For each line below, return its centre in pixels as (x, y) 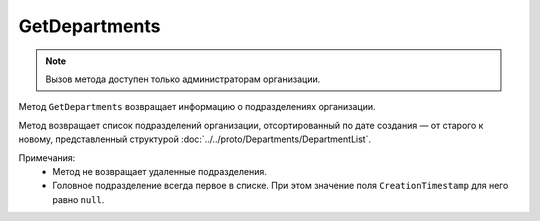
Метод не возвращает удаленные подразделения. (159, 171)
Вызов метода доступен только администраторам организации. (183, 79)
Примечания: (47, 157)
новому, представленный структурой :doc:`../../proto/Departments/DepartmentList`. (195, 139)
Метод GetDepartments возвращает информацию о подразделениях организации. (197, 107)
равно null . (78, 199)
